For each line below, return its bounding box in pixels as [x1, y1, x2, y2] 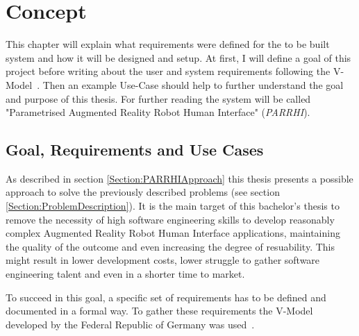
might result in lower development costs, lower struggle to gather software [6, 253, 320, 267]
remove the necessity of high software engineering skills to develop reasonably [6, 212, 335, 226]
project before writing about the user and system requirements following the [6, 64, 331, 78]
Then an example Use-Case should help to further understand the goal [42, 77, 344, 92]
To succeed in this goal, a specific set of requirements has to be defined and [6, 289, 326, 304]
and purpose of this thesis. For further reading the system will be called [6, 91, 311, 106]
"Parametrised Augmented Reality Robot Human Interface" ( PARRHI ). [6, 105, 310, 119]
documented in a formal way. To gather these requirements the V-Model [6, 303, 313, 318]
